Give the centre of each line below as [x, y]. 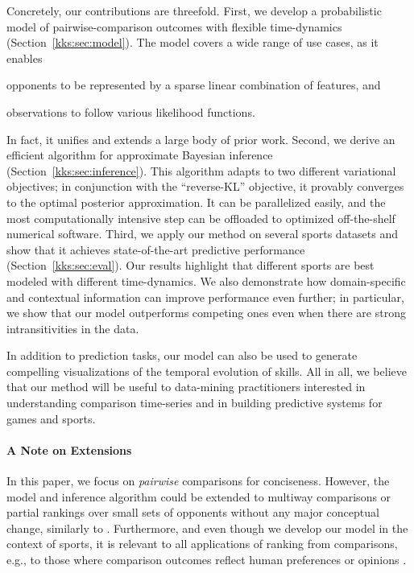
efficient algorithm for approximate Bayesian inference [140, 155]
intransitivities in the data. [73, 328]
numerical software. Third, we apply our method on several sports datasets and [203, 234]
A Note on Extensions [69, 449]
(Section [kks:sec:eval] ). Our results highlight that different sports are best [190, 265]
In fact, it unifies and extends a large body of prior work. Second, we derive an [201, 139]
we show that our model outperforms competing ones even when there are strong [206, 313]
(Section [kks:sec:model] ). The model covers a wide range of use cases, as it [193, 42]
